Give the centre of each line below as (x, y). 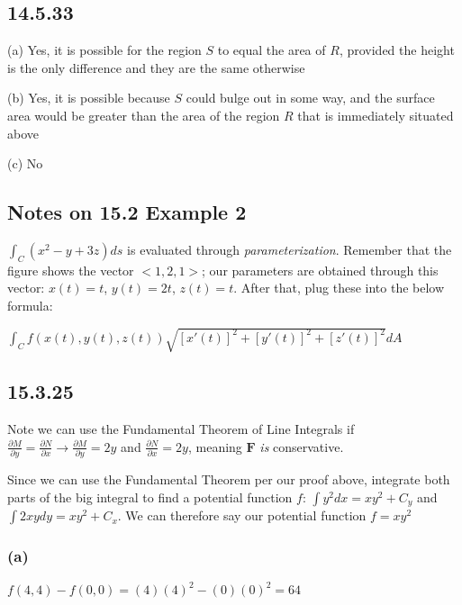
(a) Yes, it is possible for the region (104, 50)
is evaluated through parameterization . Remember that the (290, 249)
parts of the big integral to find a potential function (150, 497)
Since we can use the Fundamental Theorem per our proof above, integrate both (229, 479)
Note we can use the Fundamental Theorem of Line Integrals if (181, 429)
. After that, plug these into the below (339, 288)
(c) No (25, 163)
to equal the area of (272, 50)
